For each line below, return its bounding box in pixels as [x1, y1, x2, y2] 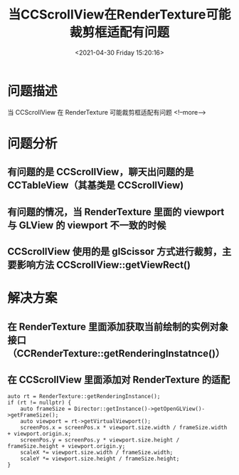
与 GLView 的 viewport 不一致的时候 [7, 219, 166, 231]
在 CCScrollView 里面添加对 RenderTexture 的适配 [7, 374, 230, 386]
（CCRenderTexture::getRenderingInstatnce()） [7, 347, 225, 360]
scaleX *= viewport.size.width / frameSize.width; [20, 449, 174, 456]
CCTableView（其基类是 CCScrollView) [7, 179, 184, 192]
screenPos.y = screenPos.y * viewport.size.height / [20, 437, 180, 444]
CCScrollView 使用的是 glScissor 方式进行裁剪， [7, 246, 223, 258]
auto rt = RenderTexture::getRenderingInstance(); [7, 393, 161, 400]
